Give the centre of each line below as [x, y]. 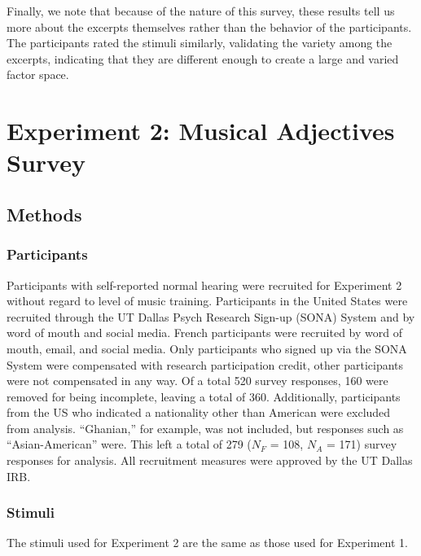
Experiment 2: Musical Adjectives [201, 131]
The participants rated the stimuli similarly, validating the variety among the [200, 43]
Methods [44, 214]
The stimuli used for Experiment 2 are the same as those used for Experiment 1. [207, 543]
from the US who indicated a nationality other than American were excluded [199, 412]
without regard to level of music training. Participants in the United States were [207, 301]
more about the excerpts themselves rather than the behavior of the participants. [209, 26]
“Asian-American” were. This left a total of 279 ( [129, 444]
